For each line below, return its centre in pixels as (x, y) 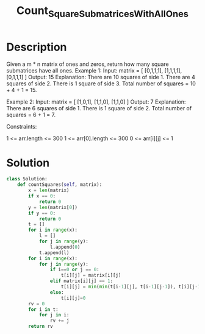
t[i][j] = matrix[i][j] (91, 275)
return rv (41, 327)
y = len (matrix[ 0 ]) (53, 207)
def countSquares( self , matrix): (60, 185)
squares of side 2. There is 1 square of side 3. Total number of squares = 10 (101, 83)
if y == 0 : (42, 213)
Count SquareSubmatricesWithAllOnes (103, 12)
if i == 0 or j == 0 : (74, 270)
